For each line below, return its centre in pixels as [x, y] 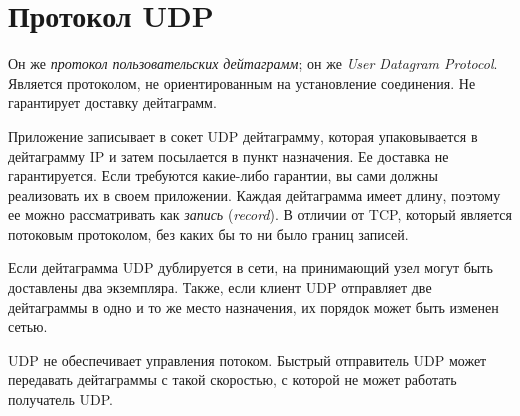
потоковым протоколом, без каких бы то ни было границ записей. [208, 233]
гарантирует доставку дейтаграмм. [112, 102]
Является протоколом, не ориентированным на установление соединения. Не [242, 82]
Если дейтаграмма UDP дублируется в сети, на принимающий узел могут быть [250, 267]
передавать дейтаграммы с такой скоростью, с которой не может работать [232, 379]
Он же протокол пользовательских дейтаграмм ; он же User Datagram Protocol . [253, 63]
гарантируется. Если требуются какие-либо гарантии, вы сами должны [223, 175]
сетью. [28, 326]
